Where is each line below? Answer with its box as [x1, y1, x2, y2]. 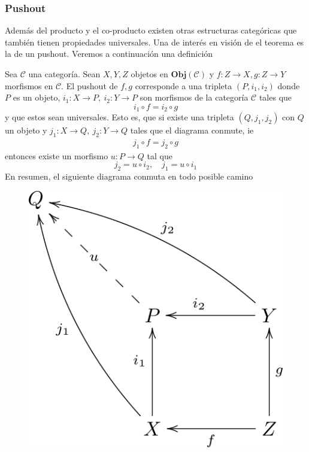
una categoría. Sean [28, 68, 101, 80]
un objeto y [5, 124, 47, 136]
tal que [147, 149, 172, 162]
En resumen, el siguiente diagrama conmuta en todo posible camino [5, 170, 253, 183]
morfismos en [5, 79, 53, 92]
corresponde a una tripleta [135, 79, 232, 92]
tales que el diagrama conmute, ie [130, 124, 254, 136]
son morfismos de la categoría [140, 91, 249, 104]
